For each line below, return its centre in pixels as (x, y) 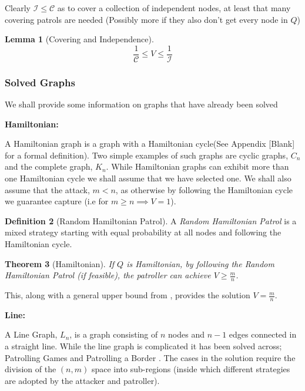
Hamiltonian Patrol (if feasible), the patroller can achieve (108, 275)
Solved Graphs (40, 82)
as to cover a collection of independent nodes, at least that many (174, 8)
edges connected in (263, 334)
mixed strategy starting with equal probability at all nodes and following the (143, 232)
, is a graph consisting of (114, 334)
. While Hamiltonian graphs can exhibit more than (197, 166)
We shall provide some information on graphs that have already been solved (141, 104)
